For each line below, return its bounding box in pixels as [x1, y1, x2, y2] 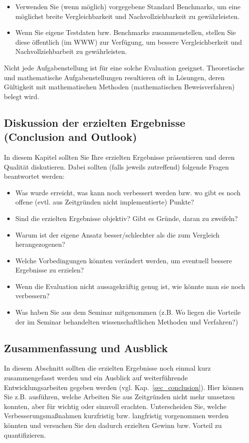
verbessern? [15, 290, 50, 301]
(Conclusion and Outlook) [4, 129, 137, 144]
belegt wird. [4, 91, 39, 101]
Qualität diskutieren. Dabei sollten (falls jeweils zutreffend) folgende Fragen [4, 161, 229, 171]
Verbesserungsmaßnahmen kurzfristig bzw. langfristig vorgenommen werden [4, 410, 229, 421]
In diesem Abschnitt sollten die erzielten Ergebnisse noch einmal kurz [4, 363, 211, 373]
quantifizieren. [4, 429, 46, 440]
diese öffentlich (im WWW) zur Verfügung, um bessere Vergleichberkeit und [15, 36, 242, 47]
